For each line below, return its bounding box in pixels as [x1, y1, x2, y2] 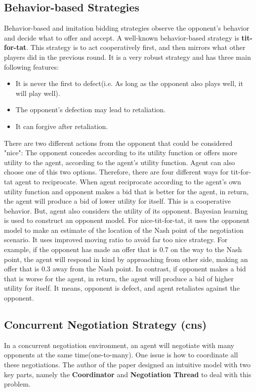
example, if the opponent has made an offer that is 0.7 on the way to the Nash [4, 244, 242, 255]
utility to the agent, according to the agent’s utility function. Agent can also [4, 157, 235, 167]
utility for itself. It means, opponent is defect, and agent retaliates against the [4, 283, 240, 293]
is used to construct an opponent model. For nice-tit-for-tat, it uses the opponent [4, 215, 250, 225]
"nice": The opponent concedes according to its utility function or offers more [4, 147, 238, 158]
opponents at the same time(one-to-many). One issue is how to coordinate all [4, 349, 238, 360]
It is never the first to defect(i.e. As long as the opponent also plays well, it [15, 78, 243, 88]
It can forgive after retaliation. [15, 121, 108, 131]
